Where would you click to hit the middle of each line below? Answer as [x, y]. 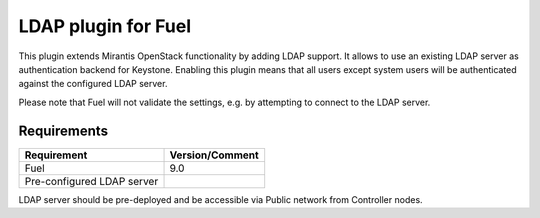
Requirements [63, 130]
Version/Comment [214, 155]
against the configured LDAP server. [93, 84]
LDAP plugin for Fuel [105, 26]
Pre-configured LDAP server [91, 181]
